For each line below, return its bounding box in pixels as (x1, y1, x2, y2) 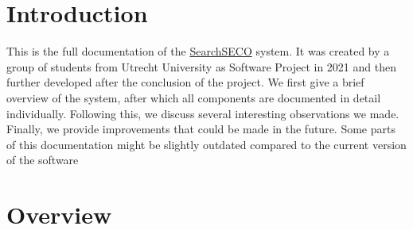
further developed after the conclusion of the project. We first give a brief (6, 74, 364, 90)
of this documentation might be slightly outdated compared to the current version (6, 136, 407, 152)
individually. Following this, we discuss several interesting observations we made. (6, 105, 399, 121)
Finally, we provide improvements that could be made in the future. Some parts (6, 121, 395, 137)
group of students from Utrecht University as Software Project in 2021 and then (6, 58, 396, 75)
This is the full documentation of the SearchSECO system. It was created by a (6, 43, 390, 59)
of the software (6, 151, 79, 168)
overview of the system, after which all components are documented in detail (6, 89, 381, 105)
